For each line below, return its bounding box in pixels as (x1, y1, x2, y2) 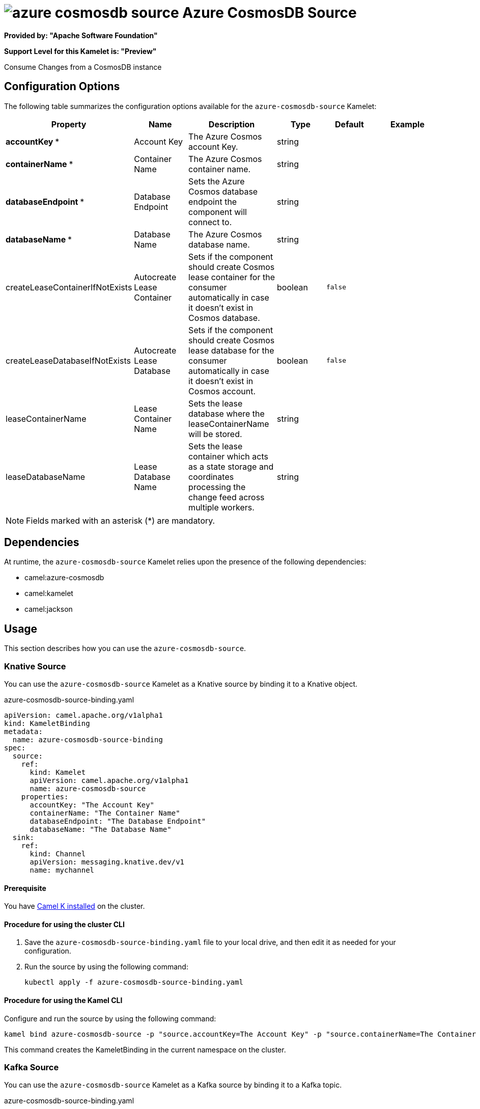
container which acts (188, 451, 268, 462)
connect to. (188, 217, 232, 227)
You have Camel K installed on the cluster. (4, 902, 145, 911)
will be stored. (188, 428, 242, 439)
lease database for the (188, 345, 274, 356)
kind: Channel (30, 850, 86, 858)
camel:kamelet (24, 589, 73, 598)
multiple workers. (188, 502, 255, 512)
